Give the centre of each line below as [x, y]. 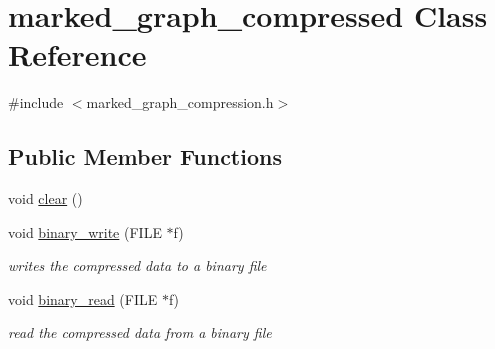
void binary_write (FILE [85, 231]
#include [36, 102]
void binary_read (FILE [83, 298]
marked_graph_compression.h [180, 102]
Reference [77, 54]
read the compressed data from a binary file [140, 332]
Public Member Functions [145, 156]
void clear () [45, 198]
